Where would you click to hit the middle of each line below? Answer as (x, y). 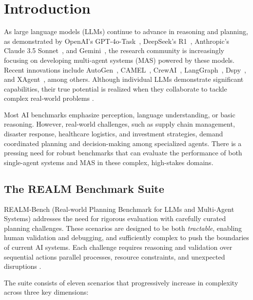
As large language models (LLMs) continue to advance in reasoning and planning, (126, 31)
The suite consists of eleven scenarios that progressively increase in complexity (121, 282)
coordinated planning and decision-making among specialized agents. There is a (123, 143)
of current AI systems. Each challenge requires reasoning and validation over (118, 247)
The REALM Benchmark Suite (84, 188)
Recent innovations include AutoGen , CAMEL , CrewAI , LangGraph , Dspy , (125, 69)
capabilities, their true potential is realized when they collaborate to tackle (116, 88)
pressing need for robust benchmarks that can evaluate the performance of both (123, 153)
